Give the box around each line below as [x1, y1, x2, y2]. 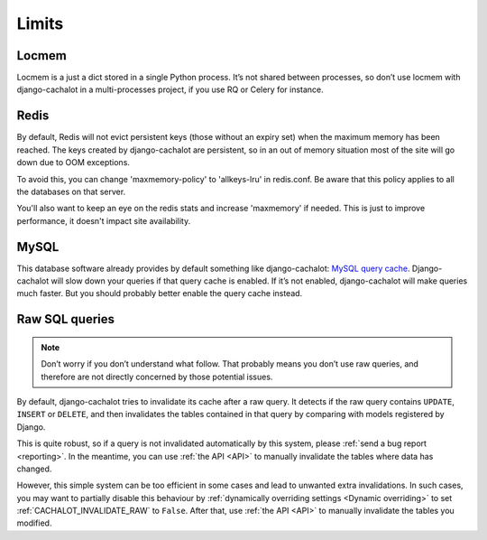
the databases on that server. [16, 186, 126, 197]
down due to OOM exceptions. [16, 157, 131, 168]
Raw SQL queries [16, 312, 115, 327]
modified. [16, 517, 52, 528]
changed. [16, 463, 52, 474]
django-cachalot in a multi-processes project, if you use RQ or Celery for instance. [16, 84, 324, 95]
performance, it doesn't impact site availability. [16, 215, 191, 226]
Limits [16, 14, 64, 33]
